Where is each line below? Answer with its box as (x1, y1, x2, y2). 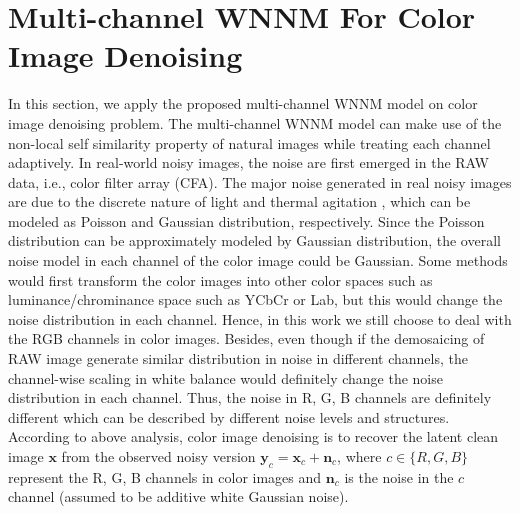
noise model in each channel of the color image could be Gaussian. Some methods (8, 250, 508, 271)
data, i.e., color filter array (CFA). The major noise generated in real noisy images (8, 171, 512, 192)
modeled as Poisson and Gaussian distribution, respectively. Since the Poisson (8, 210, 485, 231)
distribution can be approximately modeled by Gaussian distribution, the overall (8, 230, 501, 251)
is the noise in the (344, 466, 454, 487)
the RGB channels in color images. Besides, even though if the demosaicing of (8, 328, 485, 349)
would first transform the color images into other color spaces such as (8, 269, 433, 290)
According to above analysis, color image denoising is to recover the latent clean (8, 426, 499, 447)
